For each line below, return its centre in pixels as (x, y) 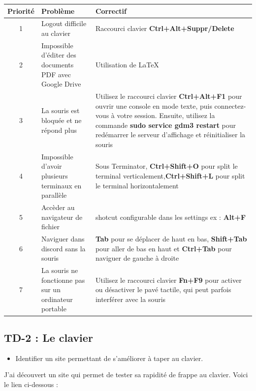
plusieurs (54, 176)
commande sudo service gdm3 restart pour (166, 125)
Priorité (21, 11)
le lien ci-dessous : (31, 384)
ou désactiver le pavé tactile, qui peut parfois (163, 289)
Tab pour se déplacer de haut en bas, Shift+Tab (171, 239)
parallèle (54, 195)
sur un (51, 289)
